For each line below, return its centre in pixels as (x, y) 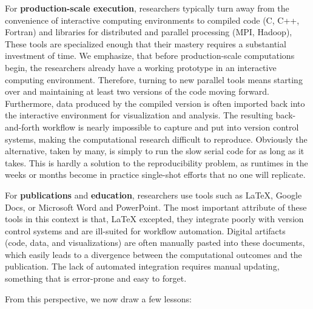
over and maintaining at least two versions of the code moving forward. (137, 91)
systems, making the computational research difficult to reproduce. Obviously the (156, 139)
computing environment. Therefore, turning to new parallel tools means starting (154, 79)
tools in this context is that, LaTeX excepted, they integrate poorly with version (154, 219)
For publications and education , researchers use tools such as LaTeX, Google (153, 195)
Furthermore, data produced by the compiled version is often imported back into (155, 103)
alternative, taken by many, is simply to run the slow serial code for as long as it (155, 151)
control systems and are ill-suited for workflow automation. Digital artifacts (145, 230)
